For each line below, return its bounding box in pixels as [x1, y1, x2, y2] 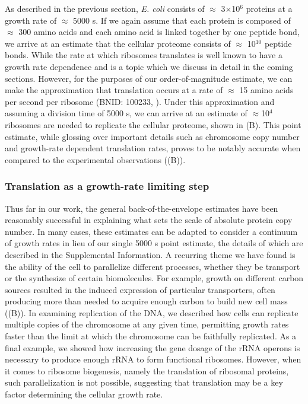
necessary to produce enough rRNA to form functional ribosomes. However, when [5, 353, 301, 365]
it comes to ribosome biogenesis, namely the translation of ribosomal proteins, [5, 364, 289, 377]
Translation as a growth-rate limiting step [5, 179, 209, 193]
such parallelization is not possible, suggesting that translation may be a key [5, 376, 283, 389]
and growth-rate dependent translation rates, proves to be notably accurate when [5, 142, 301, 154]
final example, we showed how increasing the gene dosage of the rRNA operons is [5, 341, 300, 354]
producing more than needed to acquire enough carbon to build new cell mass [5, 295, 288, 307]
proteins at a [246, 2, 293, 14]
